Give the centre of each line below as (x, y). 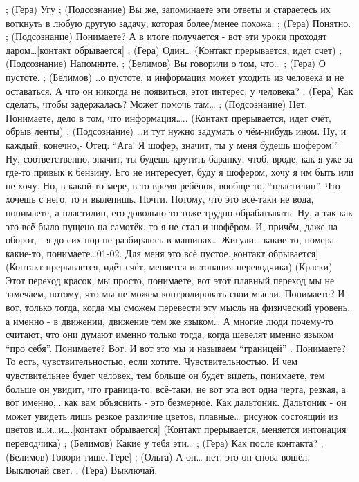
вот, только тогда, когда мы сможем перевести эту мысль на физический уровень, (178, 307)
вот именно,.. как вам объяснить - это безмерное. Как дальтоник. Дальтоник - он (176, 402)
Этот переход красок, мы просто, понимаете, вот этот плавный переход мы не (170, 280)
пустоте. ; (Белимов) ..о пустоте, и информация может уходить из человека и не (175, 76)
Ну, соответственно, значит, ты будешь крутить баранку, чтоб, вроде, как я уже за (179, 158)
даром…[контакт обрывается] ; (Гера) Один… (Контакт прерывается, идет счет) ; (174, 49)
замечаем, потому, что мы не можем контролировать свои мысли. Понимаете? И (175, 294)
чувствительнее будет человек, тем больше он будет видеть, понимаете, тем (165, 375)
